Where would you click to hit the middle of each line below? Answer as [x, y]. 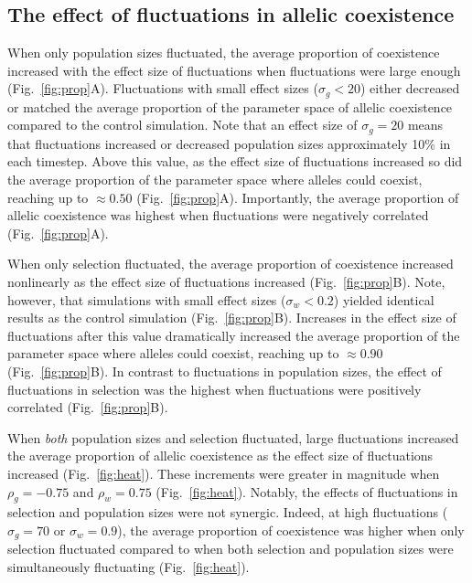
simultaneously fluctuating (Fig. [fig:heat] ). [129, 567]
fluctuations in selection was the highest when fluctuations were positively [215, 389]
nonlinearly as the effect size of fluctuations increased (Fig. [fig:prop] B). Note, [226, 282]
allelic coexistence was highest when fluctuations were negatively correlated [218, 215]
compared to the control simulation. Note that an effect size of [182, 125]
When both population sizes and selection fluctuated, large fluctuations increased [233, 437]
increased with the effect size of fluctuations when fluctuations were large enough [234, 70]
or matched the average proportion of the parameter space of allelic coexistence [230, 106]
